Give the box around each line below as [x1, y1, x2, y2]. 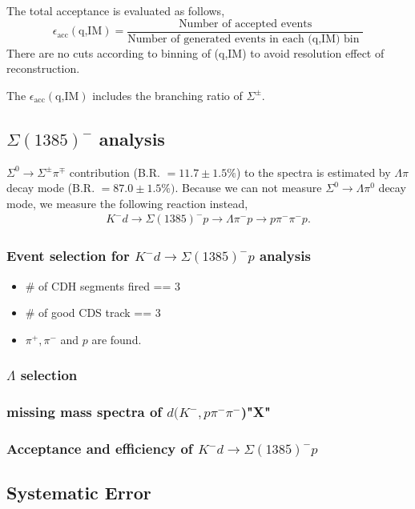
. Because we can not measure [175, 179, 322, 196]
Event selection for [6, 246, 130, 266]
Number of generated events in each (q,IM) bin [127, 33, 360, 45]
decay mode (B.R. [6, 179, 95, 196]
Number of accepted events [179, 18, 312, 30]
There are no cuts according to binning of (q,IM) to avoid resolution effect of [6, 44, 385, 61]
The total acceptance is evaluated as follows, [6, 2, 225, 18]
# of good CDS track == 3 [25, 304, 161, 321]
